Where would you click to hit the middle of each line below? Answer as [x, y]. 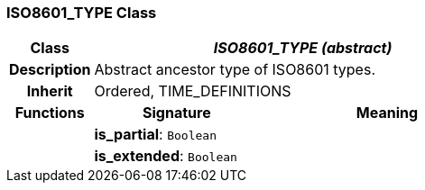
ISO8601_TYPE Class [82, 13]
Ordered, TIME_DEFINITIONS [193, 91]
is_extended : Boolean [166, 156]
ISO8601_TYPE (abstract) [303, 48]
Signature [177, 113]
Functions [50, 113]
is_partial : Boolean [155, 135]
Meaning [387, 113]
